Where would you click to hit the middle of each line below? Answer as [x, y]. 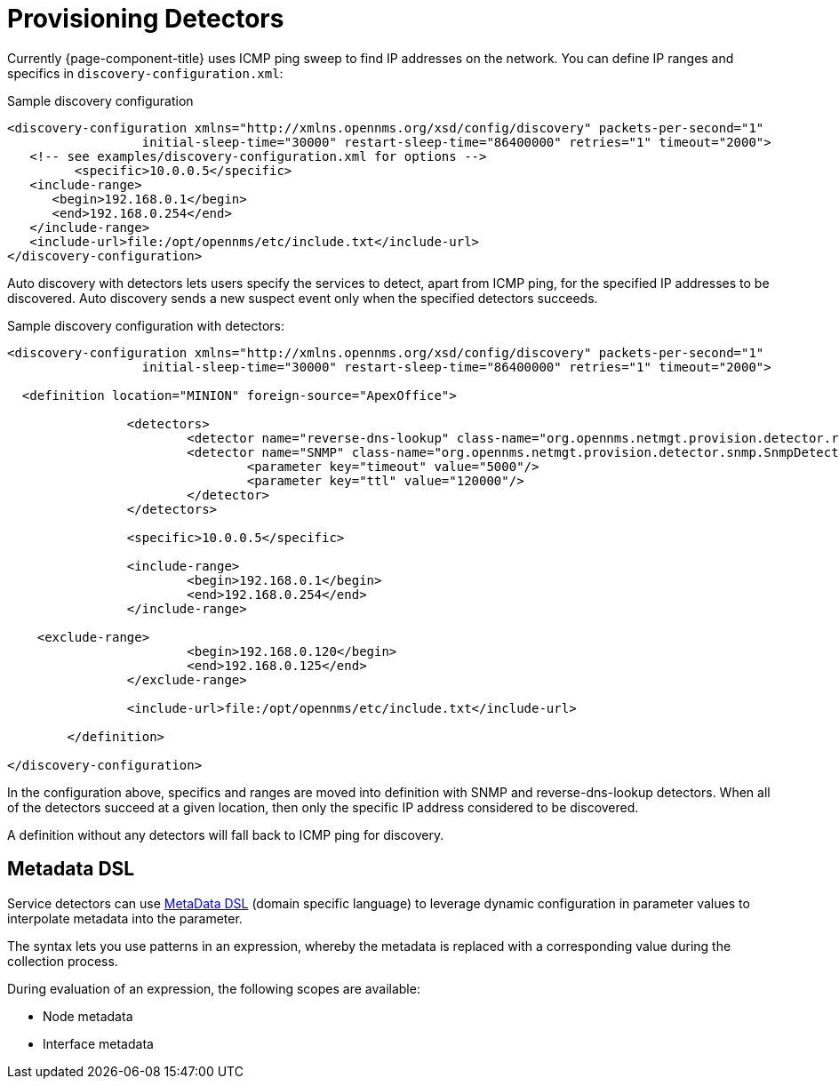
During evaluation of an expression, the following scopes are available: [214, 988]
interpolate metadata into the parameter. [125, 918]
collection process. [63, 961]
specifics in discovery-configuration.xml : [145, 73]
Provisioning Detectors [146, 19]
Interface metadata [98, 1043]
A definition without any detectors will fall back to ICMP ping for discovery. [226, 834]
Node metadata [88, 1016]
